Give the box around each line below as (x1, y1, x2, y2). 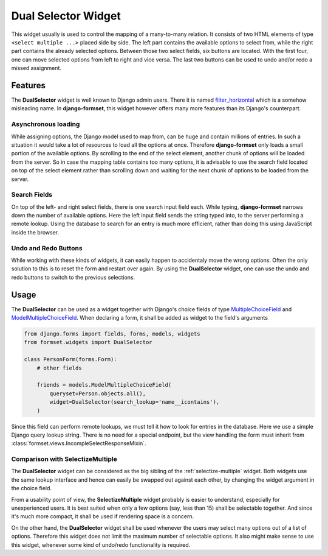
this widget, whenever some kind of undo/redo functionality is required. (11, 541, 191, 548)
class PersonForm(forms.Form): (24, 356, 118, 363)
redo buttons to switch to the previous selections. (11, 273, 135, 281)
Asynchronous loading (11, 120, 80, 128)
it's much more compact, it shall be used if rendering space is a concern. (11, 513, 194, 520)
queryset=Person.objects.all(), (49, 390, 146, 397)
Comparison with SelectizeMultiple (11, 455, 118, 463)
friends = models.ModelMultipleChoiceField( (36, 381, 172, 389)
